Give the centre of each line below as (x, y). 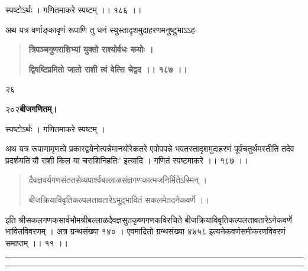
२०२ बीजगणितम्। (31, 108)
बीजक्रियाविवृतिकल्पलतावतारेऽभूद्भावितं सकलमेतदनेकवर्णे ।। (119, 199)
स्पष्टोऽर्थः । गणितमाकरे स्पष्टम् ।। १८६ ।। (74, 9)
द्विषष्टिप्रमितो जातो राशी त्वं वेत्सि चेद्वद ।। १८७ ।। (108, 69)
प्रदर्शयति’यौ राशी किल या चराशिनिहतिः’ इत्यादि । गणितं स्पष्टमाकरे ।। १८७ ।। (127, 160)
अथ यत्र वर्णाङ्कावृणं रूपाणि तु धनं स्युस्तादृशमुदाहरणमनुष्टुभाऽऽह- (102, 29)
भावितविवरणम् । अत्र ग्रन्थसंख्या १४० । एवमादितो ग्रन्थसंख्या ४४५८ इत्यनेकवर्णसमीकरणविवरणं (145, 231)
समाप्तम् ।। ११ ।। (37, 242)
